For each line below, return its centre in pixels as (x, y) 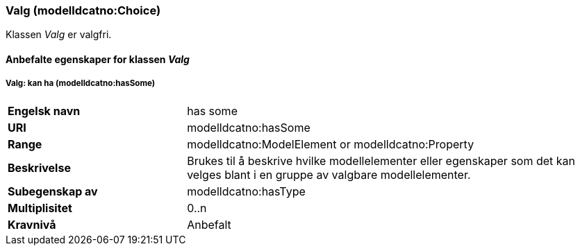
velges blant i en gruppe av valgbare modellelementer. (329, 174)
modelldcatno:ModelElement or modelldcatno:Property (331, 144)
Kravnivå (32, 224)
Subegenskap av (53, 191)
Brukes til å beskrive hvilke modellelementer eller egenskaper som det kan (381, 161)
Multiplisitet (40, 208)
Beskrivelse (39, 167)
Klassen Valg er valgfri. (59, 35)
